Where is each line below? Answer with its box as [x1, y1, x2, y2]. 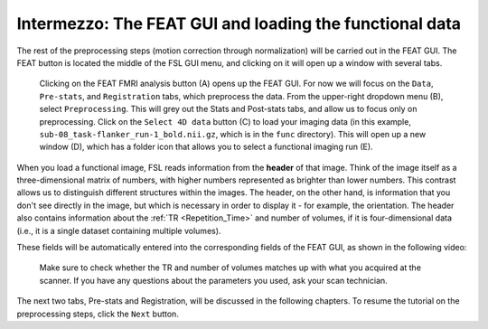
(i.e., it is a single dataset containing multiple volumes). [16, 225, 221, 236]
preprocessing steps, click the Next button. [16, 308, 180, 319]
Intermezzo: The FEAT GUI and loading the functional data [16, 14, 461, 33]
